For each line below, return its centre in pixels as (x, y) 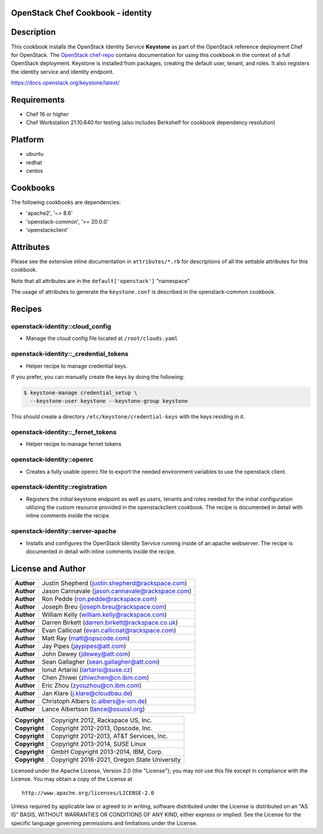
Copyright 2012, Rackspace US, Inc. (102, 720)
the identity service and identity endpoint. (63, 71)
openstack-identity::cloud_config (61, 327)
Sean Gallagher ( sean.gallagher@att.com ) (101, 661)
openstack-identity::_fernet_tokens (64, 432)
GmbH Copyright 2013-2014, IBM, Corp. (107, 751)
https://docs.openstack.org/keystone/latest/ (65, 83)
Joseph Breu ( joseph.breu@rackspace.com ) (104, 607)
